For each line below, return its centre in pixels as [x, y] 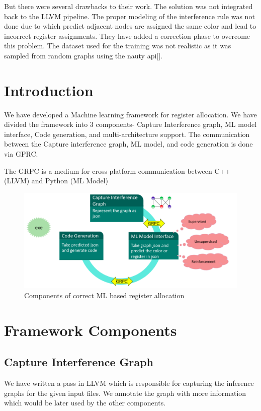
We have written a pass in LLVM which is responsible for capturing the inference [129, 383]
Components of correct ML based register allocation [104, 295]
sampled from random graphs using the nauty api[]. [83, 55]
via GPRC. [21, 154]
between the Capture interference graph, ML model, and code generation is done [128, 144]
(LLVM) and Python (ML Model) [56, 181]
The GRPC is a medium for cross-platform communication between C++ [117, 170]
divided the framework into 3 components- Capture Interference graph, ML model [130, 124]
